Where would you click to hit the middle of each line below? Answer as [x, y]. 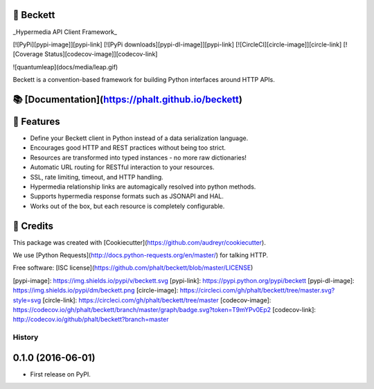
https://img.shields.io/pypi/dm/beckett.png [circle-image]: [96, 291]
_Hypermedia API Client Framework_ [65, 32]
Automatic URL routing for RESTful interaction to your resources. [122, 167]
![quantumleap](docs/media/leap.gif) [65, 67]
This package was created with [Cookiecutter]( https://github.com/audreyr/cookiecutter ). [139, 242]
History [26, 338]
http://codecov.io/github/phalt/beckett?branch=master [91, 320]
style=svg [27, 300]
